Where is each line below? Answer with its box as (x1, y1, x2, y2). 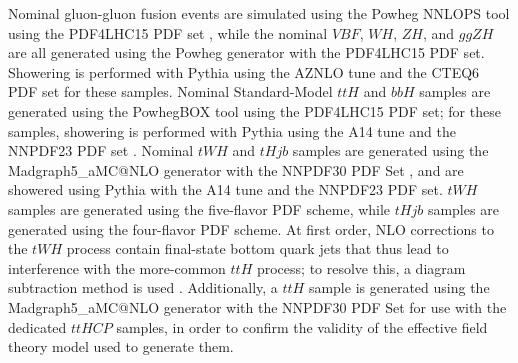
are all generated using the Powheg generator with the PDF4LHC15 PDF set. (8, 42, 485, 63)
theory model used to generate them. (8, 336, 234, 357)
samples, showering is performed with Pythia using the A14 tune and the (8, 120, 456, 141)
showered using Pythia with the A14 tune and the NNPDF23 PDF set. (8, 179, 443, 200)
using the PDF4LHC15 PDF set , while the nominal (8, 22, 328, 43)
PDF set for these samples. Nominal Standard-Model (8, 81, 333, 102)
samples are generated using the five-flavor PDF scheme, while (8, 198, 391, 219)
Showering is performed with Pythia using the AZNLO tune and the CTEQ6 (8, 61, 480, 82)
